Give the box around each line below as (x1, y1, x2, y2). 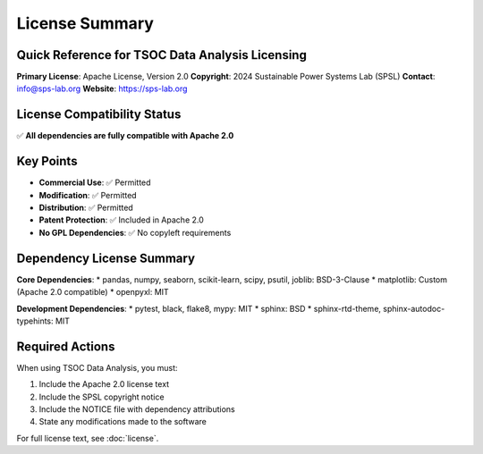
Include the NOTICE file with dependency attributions (38, 403, 236, 415)
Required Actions (16, 339, 115, 354)
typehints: (16, 315, 54, 326)
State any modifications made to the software (38, 416, 208, 427)
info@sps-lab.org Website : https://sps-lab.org (16, 83, 188, 94)
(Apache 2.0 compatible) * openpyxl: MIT (16, 287, 169, 298)
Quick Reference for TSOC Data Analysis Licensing (16, 47, 308, 63)
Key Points (16, 154, 78, 169)
